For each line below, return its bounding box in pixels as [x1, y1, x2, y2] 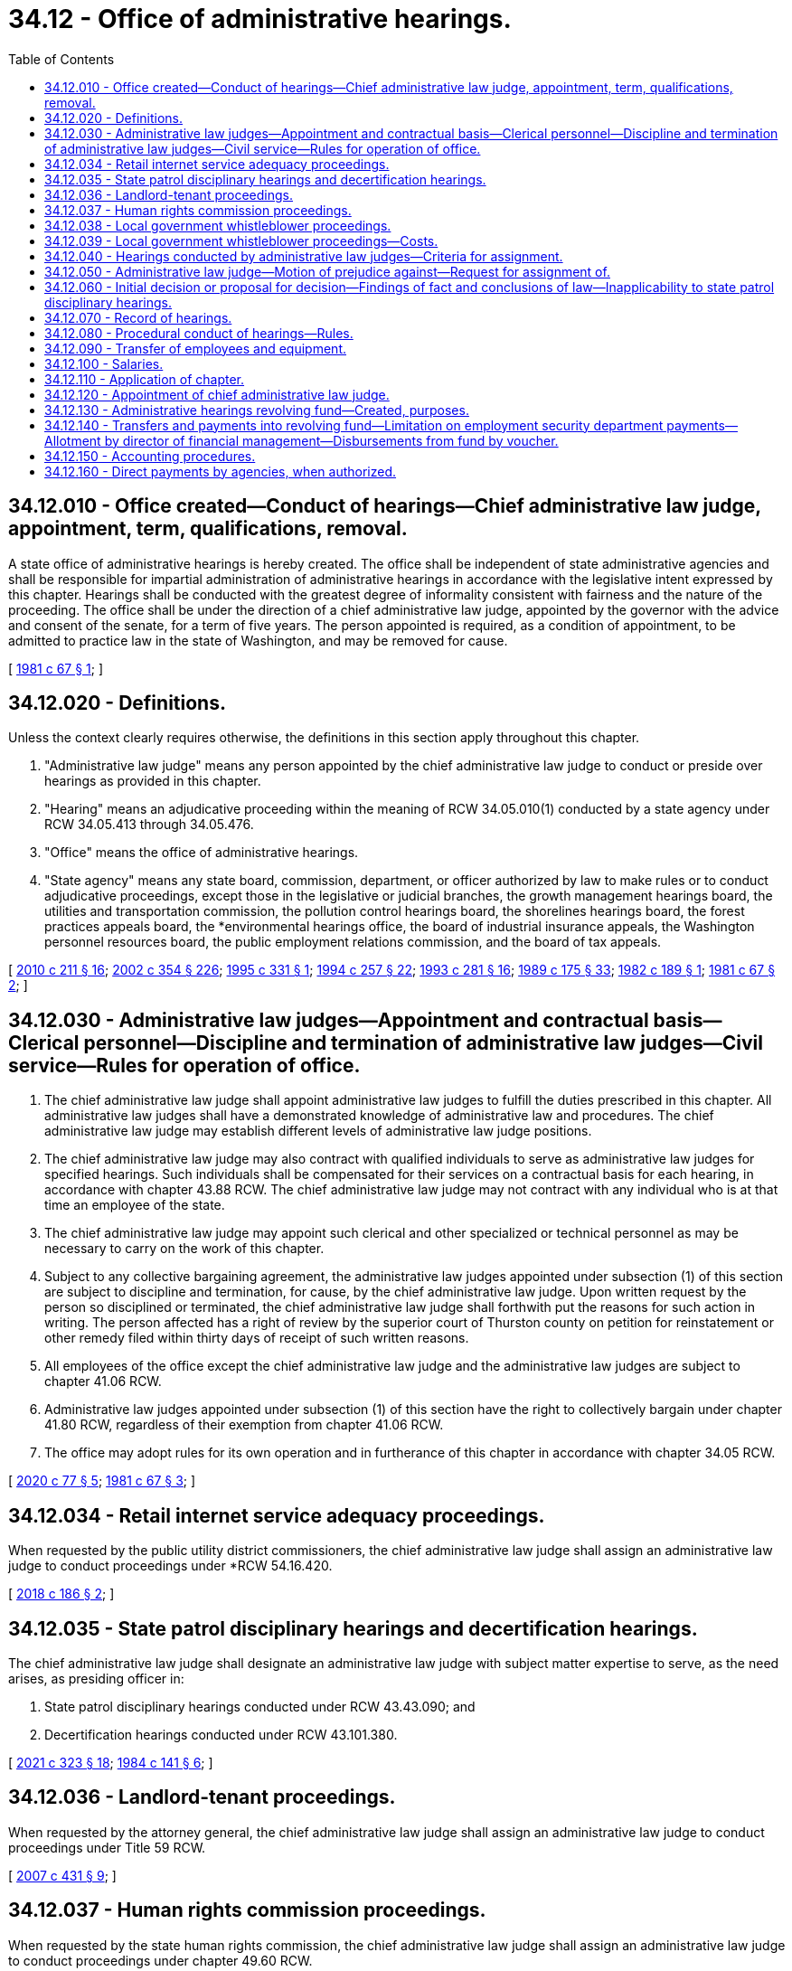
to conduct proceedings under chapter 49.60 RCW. [8, 1952, 313, 1968]
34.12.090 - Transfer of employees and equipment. [44, 340, 346, 356]
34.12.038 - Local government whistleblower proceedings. [44, 217, 391, 233]
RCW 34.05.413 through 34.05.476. [44, 816, 254, 833]
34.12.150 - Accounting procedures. [44, 448, 256, 464]
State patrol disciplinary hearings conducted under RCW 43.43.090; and [44, 1698, 476, 1714]
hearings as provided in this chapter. [44, 773, 261, 789]
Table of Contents [8, 51, 115, 67]
